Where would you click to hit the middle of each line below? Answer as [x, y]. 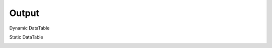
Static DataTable [26, 37]
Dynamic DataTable [29, 28]
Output [24, 13]
